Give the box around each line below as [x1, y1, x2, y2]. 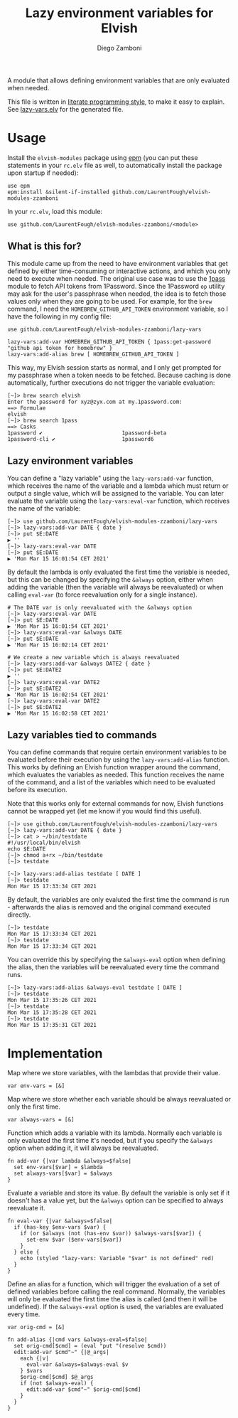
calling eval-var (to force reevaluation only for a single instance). [7, 590, 198, 599]
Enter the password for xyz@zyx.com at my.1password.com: [7, 398, 183, 405]
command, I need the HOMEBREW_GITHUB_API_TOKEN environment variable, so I [7, 304, 229, 313]
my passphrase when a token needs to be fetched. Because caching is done [7, 371, 232, 379]
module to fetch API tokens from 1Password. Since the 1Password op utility [7, 282, 225, 290]
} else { [13, 1249, 40, 1256]
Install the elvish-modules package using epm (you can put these [7, 153, 198, 161]
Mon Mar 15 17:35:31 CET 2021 [7, 1022, 97, 1029]
